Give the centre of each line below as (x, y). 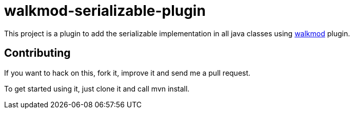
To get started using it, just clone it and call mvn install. (97, 88)
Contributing (37, 53)
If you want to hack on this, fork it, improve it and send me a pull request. (127, 73)
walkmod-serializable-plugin (105, 11)
